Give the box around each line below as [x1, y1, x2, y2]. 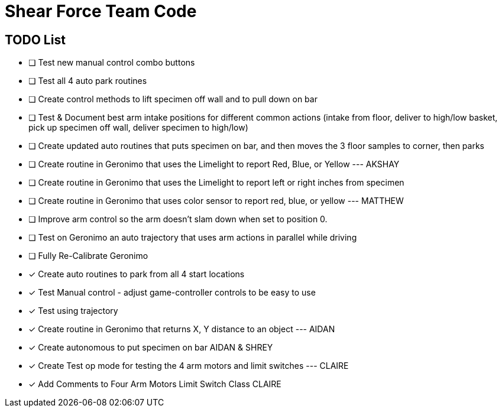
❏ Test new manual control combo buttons [28, 57, 195, 68]
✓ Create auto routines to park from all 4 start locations [28, 269, 245, 280]
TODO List [5, 32, 66, 47]
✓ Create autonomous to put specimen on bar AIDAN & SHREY [28, 342, 273, 353]
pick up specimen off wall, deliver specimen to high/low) [28, 122, 248, 133]
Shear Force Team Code [5, 1, 197, 21]
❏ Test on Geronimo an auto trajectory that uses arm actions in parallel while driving [28, 232, 357, 243]
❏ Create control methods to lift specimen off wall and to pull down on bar [28, 94, 318, 105]
